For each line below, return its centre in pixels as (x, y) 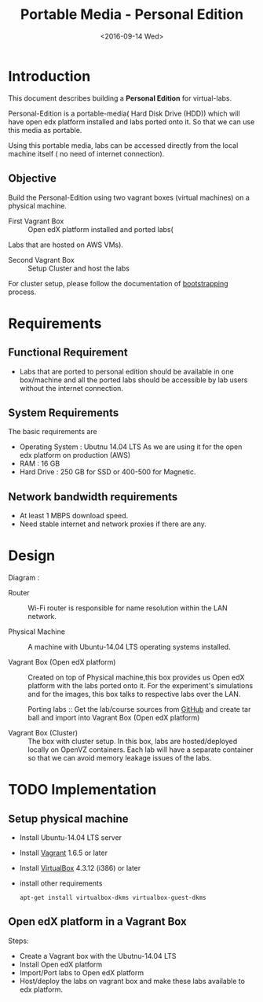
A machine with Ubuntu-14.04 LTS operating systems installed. (129, 647)
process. (22, 292)
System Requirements (64, 413)
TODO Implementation (82, 790)
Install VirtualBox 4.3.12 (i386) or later (80, 868)
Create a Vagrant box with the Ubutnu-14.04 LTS (98, 956)
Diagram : (24, 578)
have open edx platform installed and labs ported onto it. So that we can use (131, 122)
